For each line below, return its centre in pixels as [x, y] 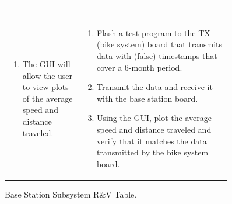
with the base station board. [147, 98]
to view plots [45, 87]
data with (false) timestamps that [157, 55]
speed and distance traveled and [154, 129]
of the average [48, 98]
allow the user [48, 75]
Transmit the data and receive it [154, 87]
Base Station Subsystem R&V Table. [71, 194]
